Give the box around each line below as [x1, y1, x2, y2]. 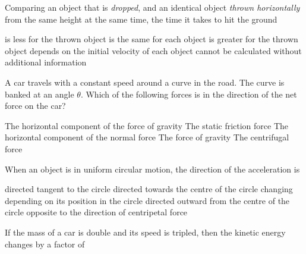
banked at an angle [5, 87, 74, 100]
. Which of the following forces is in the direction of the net [80, 87, 297, 100]
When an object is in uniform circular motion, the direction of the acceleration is [5, 162, 300, 175]
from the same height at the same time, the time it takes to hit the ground [5, 12, 277, 25]
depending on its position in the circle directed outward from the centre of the [5, 194, 290, 206]
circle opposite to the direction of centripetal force [5, 206, 188, 218]
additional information [5, 56, 87, 68]
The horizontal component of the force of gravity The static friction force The [5, 119, 289, 131]
